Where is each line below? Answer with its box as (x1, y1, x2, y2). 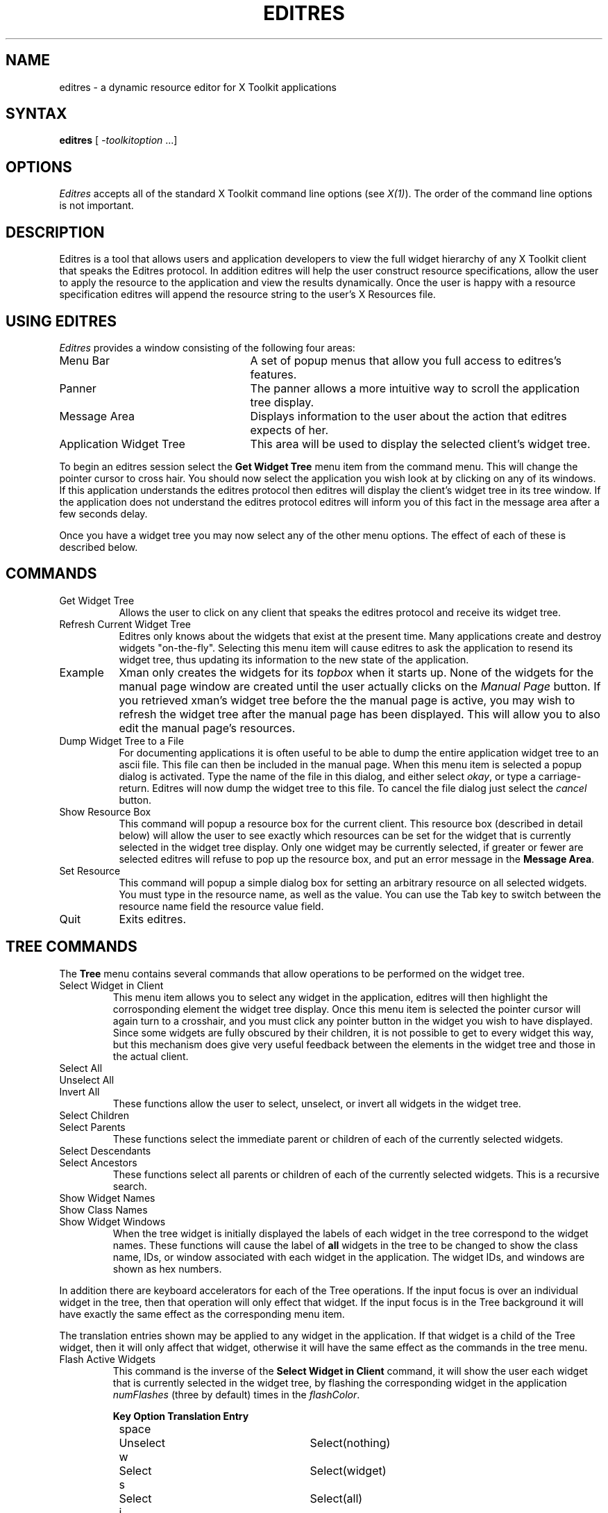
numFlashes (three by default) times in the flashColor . (112, 1388, 360, 1400)
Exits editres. (119, 911, 187, 926)
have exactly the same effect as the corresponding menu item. (59, 1307, 345, 1320)
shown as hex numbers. (112, 1262, 222, 1275)
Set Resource (59, 864, 121, 877)
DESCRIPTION (6, 223, 105, 241)
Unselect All (59, 1073, 115, 1086)
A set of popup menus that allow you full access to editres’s (250, 353, 562, 367)
